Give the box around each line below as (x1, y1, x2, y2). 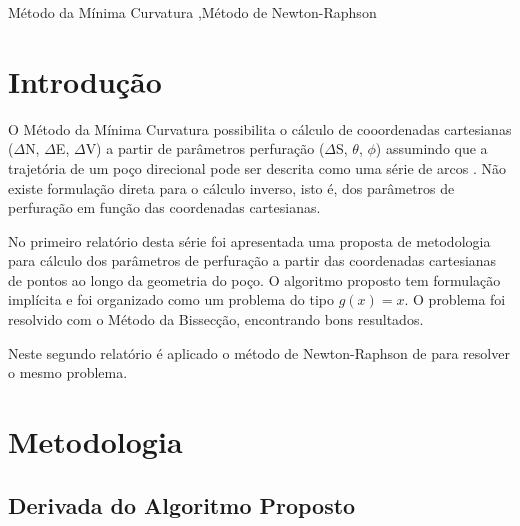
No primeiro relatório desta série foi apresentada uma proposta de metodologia (8, 230, 491, 251)
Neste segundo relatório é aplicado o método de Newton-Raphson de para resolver (8, 342, 510, 363)
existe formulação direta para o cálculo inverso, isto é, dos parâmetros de (8, 177, 455, 198)
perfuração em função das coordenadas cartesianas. (8, 197, 321, 218)
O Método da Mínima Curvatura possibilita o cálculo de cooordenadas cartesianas (8, 118, 512, 139)
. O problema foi (404, 289, 506, 310)
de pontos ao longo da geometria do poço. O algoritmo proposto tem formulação (8, 269, 501, 290)
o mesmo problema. (8, 362, 128, 383)
